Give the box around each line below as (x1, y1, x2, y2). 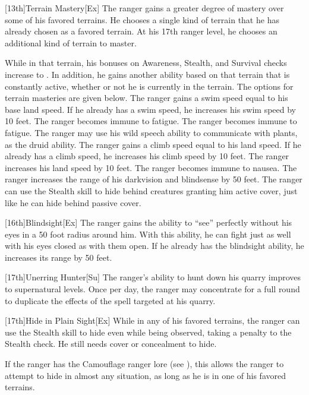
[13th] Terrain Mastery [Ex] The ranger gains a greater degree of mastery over (5, 2, 284, 14)
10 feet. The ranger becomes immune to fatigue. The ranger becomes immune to (5, 115, 297, 127)
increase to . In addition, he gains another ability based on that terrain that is (5, 68, 290, 80)
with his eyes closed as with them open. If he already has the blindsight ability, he (5, 239, 304, 252)
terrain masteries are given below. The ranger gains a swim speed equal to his (5, 91, 288, 104)
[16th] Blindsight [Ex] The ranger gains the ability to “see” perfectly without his (5, 216, 292, 229)
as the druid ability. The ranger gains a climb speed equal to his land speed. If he (5, 138, 301, 150)
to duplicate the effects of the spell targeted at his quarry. (5, 294, 216, 306)
